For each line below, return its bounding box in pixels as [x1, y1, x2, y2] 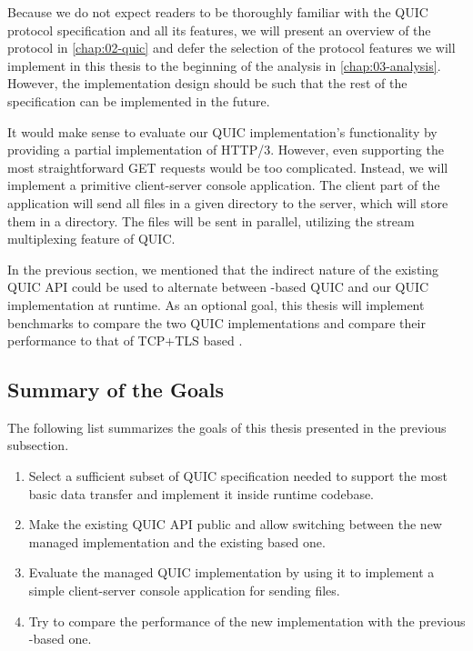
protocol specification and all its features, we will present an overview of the [7, 20, 431, 39]
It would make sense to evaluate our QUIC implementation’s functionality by [7, 122, 438, 141]
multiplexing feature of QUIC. [7, 229, 176, 248]
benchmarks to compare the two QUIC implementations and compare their [7, 313, 426, 332]
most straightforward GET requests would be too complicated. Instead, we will [7, 157, 448, 176]
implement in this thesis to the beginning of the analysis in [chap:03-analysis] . [7, 55, 441, 75]
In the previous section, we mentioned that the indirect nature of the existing [7, 259, 439, 278]
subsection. [7, 436, 69, 455]
